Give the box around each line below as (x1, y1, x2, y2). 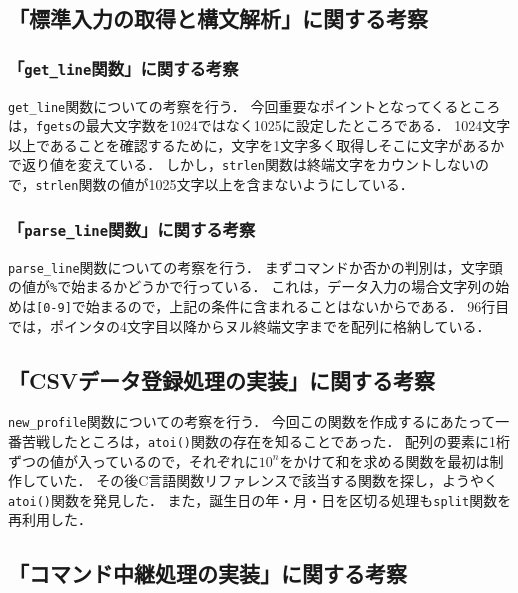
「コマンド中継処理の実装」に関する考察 (8, 558, 407, 589)
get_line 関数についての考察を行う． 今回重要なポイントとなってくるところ (8, 95, 501, 116)
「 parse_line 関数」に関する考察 (8, 216, 256, 241)
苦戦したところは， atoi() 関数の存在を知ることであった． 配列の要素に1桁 (21, 430, 511, 451)
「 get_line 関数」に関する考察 (8, 55, 239, 80)
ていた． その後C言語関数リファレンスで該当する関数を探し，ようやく (35, 470, 499, 491)
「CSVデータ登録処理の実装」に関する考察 (8, 364, 436, 395)
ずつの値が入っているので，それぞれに (8, 450, 259, 471)
